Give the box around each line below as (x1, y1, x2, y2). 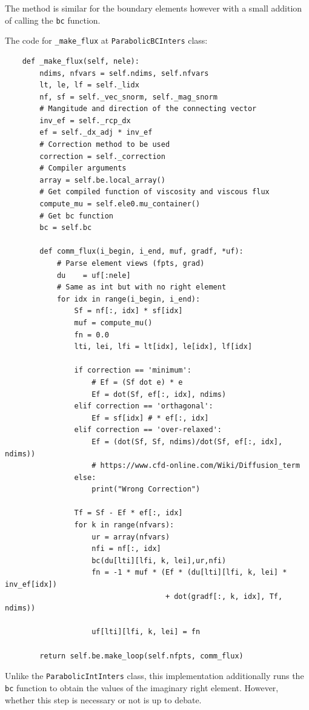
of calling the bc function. (5, 13, 101, 26)
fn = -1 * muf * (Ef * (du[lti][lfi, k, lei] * (91, 568, 287, 577)
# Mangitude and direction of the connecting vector (39, 104, 257, 113)
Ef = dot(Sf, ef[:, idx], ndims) (91, 390, 227, 399)
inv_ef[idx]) (5, 580, 57, 589)
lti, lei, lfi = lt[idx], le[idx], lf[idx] (74, 342, 253, 351)
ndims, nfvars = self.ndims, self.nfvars (39, 69, 209, 78)
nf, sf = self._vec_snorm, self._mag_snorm (39, 92, 218, 101)
